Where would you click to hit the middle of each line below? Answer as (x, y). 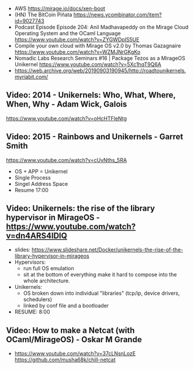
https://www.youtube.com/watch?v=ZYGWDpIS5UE (77, 39)
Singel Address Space (41, 184)
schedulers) (38, 299)
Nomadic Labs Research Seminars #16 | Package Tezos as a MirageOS (100, 58)
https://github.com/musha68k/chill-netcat (65, 360)
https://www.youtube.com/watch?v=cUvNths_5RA (67, 160)
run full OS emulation (49, 268)
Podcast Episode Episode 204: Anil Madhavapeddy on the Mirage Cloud (101, 27)
